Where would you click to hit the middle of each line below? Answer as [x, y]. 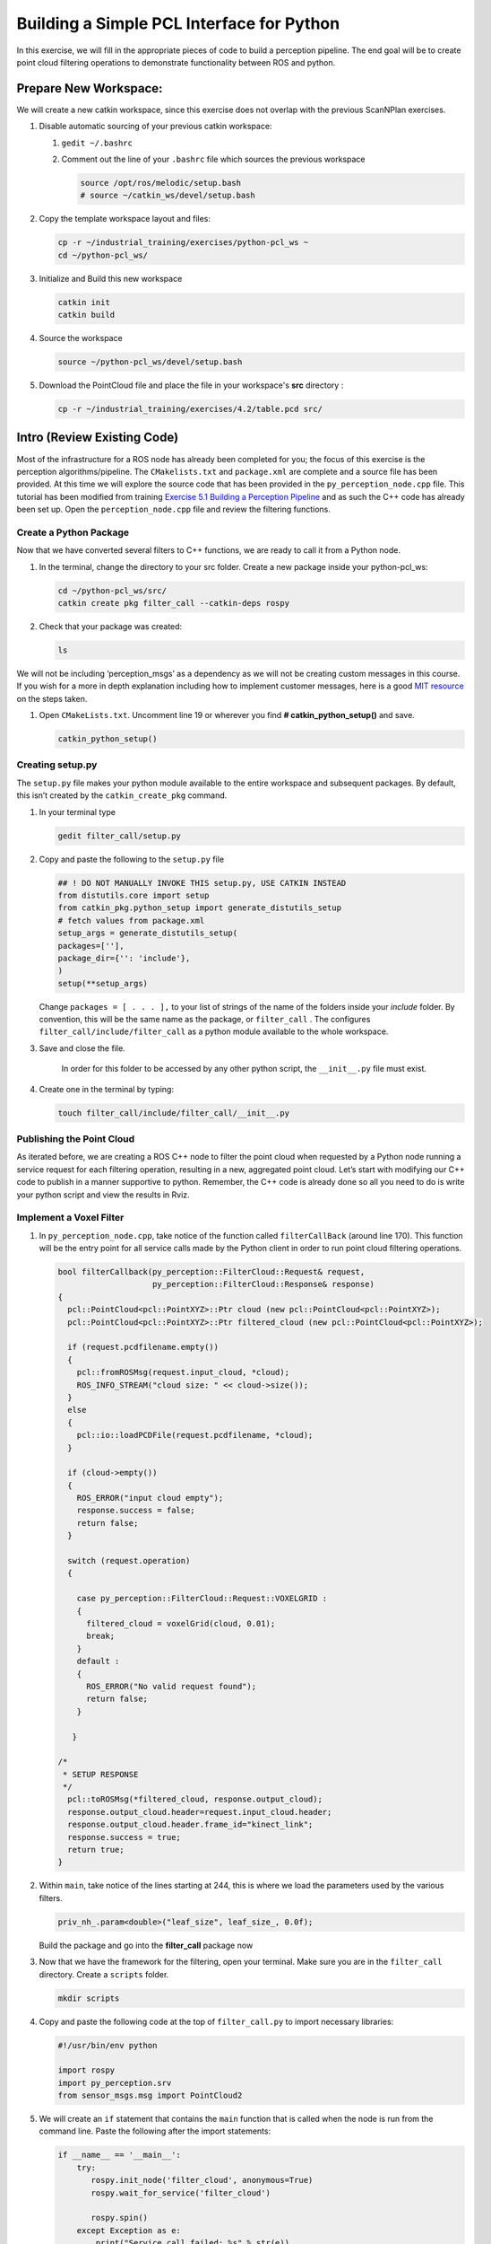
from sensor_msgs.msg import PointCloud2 [150, 2095]
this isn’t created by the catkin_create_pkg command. [122, 795]
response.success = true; [124, 1837]
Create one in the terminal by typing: [107, 1089]
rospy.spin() [119, 2218]
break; [101, 1636]
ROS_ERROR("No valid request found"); [172, 1686]
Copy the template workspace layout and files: [125, 219]
